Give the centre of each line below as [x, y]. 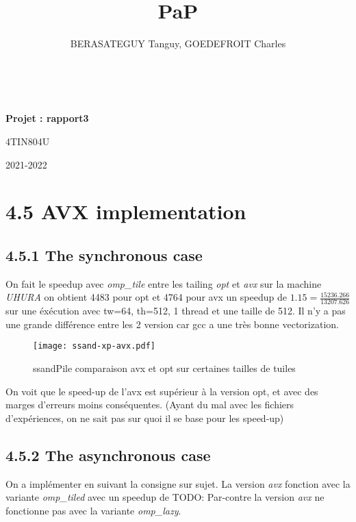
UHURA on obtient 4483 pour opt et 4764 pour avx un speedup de [146, 297]
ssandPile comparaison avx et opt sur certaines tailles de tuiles [164, 368]
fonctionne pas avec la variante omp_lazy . [93, 510]
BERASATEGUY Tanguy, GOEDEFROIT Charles [178, 43]
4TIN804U [28, 141]
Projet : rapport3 [47, 118]
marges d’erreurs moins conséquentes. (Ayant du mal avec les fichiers [150, 405]
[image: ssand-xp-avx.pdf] [94, 346]
